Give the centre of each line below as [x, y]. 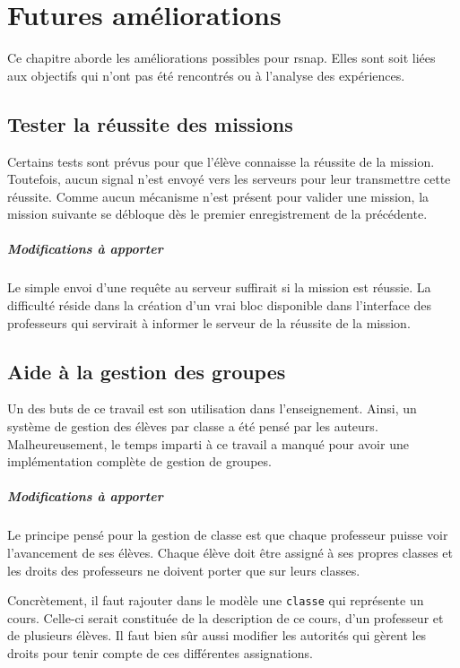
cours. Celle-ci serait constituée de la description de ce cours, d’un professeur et [226, 617]
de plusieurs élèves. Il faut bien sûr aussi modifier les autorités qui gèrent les [217, 635]
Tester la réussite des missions [150, 123]
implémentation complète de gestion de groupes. [139, 461]
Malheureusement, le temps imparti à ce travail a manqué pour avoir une [208, 443]
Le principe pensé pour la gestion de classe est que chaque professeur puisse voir [228, 535]
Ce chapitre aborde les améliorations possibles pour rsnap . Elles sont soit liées [221, 58]
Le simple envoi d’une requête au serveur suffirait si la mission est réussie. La [219, 287]
